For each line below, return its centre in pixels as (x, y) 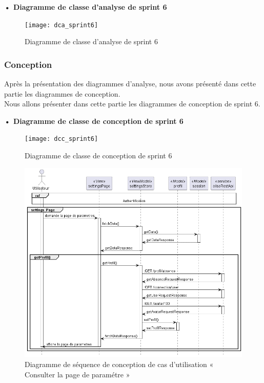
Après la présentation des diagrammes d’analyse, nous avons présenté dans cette (130, 84)
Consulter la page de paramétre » (77, 374)
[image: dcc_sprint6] (62, 139)
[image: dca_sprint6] (62, 25)
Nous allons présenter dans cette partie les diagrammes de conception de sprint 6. (132, 104)
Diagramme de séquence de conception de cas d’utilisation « (119, 364)
